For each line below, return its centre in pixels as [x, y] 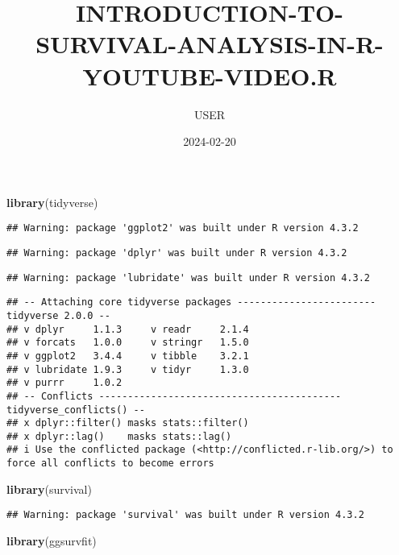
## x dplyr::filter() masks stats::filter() [128, 423]
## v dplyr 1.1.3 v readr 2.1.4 [128, 329]
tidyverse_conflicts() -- [76, 410]
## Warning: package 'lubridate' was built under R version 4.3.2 [189, 277]
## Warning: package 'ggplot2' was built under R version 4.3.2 [183, 228]
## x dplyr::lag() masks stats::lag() [119, 436]
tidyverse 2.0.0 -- [58, 315]
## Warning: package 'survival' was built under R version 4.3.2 [185, 515]
